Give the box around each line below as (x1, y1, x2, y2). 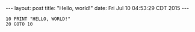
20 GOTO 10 (5, 21, 33, 27)
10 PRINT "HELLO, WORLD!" (5, 16, 70, 22)
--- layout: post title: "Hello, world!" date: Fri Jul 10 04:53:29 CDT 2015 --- (5, 5, 190, 11)
